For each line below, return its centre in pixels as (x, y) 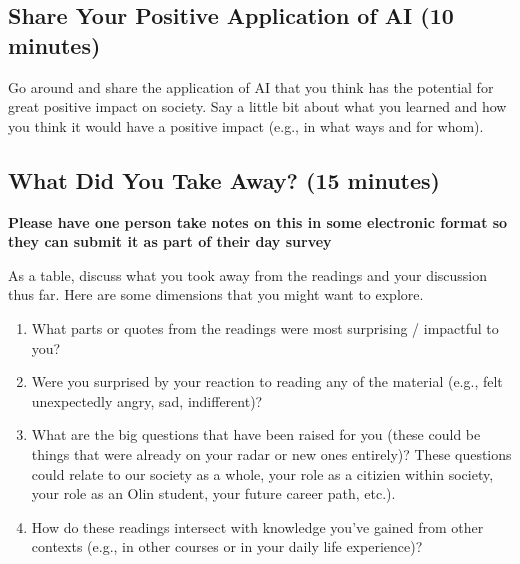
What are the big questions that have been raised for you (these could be (256, 434)
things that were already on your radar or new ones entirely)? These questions (271, 453)
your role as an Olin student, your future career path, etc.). (213, 493)
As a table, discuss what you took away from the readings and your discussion (248, 274)
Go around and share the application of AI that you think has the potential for (251, 86)
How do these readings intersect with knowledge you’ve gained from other (257, 526)
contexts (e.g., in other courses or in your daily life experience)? (227, 546)
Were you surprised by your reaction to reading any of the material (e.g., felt (267, 381)
